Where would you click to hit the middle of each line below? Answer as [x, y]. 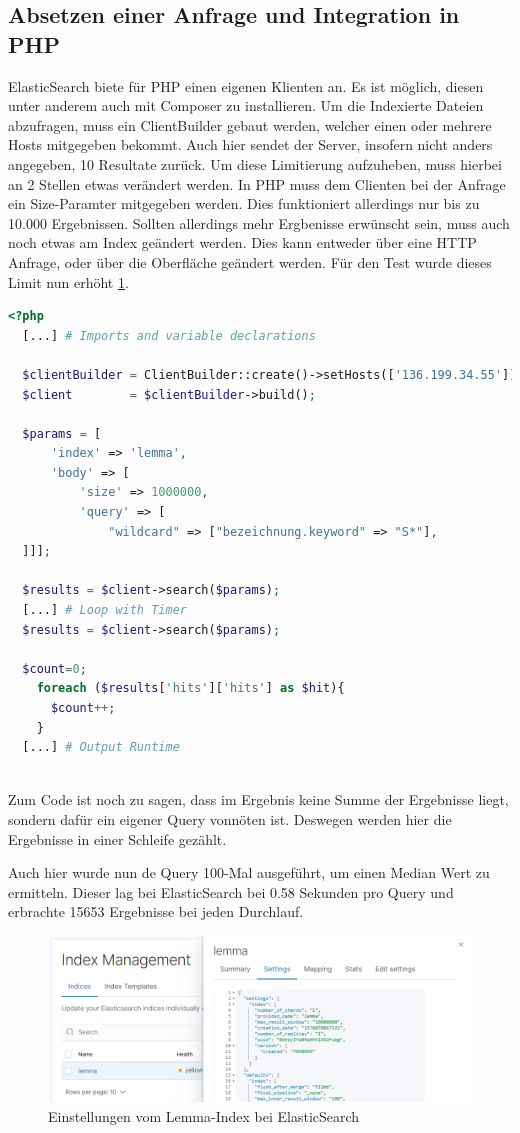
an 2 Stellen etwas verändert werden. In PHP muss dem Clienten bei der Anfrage [257, 183]
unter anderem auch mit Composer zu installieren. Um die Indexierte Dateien [246, 105]
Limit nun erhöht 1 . [68, 281]
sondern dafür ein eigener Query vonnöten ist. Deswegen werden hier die [230, 818]
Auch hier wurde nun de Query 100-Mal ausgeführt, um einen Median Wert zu [249, 872]
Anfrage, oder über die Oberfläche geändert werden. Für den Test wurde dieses [250, 261]
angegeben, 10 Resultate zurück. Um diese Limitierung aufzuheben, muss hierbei [255, 163]
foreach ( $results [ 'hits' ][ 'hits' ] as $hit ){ [190, 688]
